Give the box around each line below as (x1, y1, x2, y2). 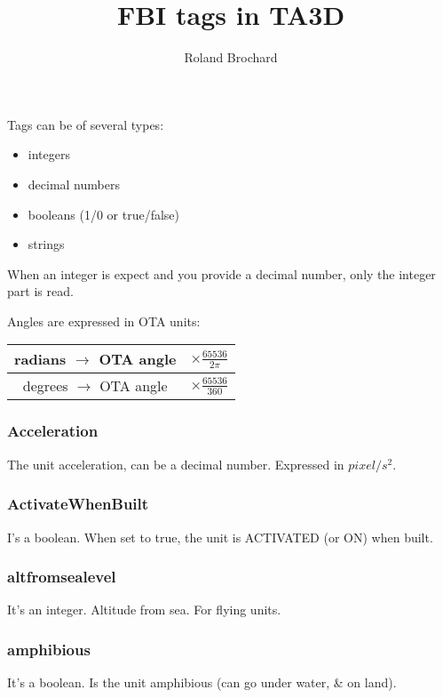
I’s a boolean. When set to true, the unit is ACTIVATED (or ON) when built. (7, 527, 433, 546)
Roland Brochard (184, 48, 278, 67)
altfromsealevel (7, 566, 116, 588)
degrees (22, 375, 68, 397)
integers (28, 145, 70, 164)
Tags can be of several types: (7, 115, 164, 133)
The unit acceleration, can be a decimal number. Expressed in (7, 454, 344, 473)
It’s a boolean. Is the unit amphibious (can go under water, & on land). (7, 673, 397, 692)
